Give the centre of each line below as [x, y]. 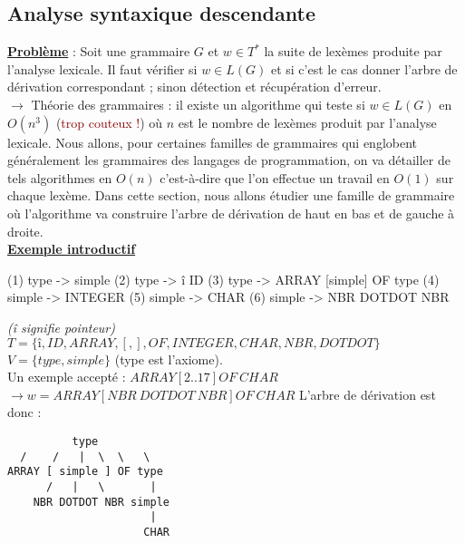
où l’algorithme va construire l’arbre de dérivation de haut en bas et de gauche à [231, 213]
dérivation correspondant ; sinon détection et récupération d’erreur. [194, 87]
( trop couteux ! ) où [109, 122]
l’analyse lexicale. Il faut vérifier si [102, 68]
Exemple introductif [72, 249]
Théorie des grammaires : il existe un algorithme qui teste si [198, 104]
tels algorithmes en [60, 177]
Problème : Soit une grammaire [99, 51]
